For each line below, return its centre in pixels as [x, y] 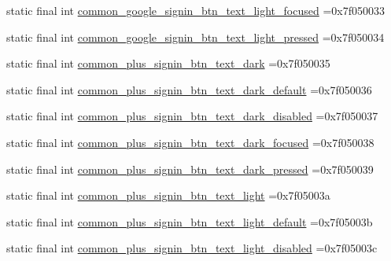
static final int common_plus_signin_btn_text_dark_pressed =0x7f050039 [190, 169]
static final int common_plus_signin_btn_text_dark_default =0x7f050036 [189, 89]
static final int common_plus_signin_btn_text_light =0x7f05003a [168, 195]
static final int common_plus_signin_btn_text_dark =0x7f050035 [168, 63]
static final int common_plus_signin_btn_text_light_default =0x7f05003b [190, 221]
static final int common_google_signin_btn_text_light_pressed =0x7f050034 [195, 37]
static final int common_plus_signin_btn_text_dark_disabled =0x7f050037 [192, 116]
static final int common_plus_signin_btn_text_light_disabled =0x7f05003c [192, 248]
